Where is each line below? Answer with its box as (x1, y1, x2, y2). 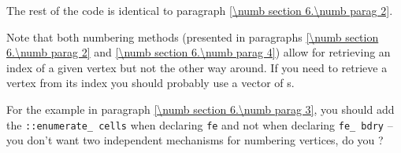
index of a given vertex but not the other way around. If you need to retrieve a (6, 59, 388, 75)
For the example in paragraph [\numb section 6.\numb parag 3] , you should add (6, 100, 395, 117)
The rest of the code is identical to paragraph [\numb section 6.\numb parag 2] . (6, 2, 393, 18)
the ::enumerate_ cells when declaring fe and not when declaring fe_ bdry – (6, 116, 393, 133)
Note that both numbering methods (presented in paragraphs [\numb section (6, 28, 379, 45)
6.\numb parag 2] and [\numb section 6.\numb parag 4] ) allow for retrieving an (6, 44, 391, 60)
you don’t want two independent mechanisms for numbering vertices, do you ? (6, 132, 384, 148)
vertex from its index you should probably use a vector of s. (6, 75, 295, 91)
